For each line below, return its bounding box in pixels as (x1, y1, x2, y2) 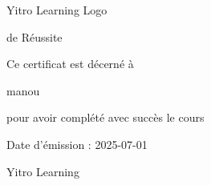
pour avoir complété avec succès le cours (6, 109, 205, 126)
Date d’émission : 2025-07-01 (6, 135, 148, 152)
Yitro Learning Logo (6, 2, 108, 18)
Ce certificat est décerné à (6, 55, 134, 72)
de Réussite (6, 28, 63, 45)
